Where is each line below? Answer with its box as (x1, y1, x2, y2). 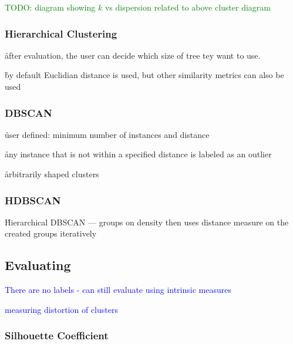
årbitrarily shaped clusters (5, 168, 99, 180)
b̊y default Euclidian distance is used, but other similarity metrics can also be (5, 69, 284, 81)
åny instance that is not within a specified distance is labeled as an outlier (5, 148, 272, 160)
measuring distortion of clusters (5, 303, 118, 315)
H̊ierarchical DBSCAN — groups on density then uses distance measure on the (5, 215, 289, 228)
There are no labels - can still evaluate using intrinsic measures (5, 284, 231, 296)
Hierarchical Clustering (5, 26, 117, 41)
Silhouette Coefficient (5, 328, 109, 343)
